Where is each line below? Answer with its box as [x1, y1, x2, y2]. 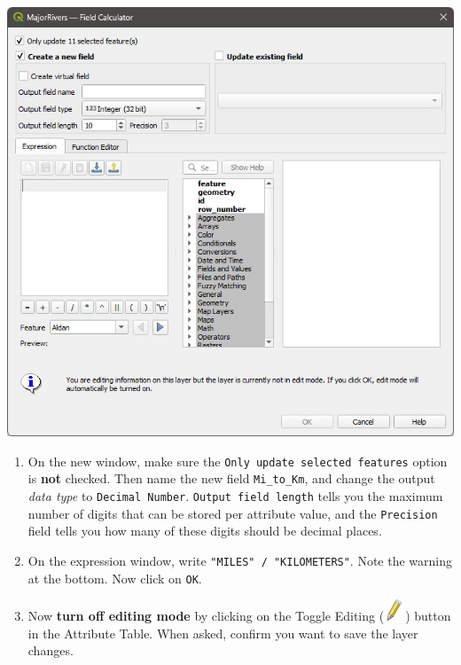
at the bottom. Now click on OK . [27, 568, 202, 587]
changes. [27, 641, 74, 660]
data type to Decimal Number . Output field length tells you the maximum [27, 486, 443, 505]
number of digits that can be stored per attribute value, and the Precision [27, 504, 438, 522]
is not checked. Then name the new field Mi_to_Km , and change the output [27, 469, 435, 488]
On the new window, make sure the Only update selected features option [27, 451, 448, 470]
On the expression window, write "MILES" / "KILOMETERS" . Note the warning [27, 551, 453, 569]
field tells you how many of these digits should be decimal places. [27, 521, 382, 540]
